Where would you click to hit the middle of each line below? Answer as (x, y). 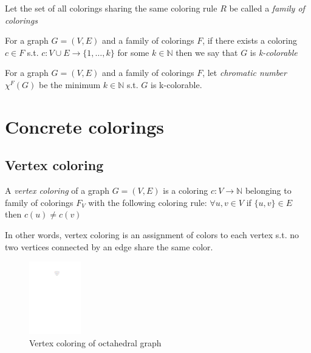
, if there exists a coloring (250, 40)
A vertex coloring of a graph (57, 190)
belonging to (268, 190)
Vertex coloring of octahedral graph (95, 342)
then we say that (207, 52)
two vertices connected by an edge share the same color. (109, 246)
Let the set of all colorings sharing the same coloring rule (111, 8)
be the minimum (70, 84)
